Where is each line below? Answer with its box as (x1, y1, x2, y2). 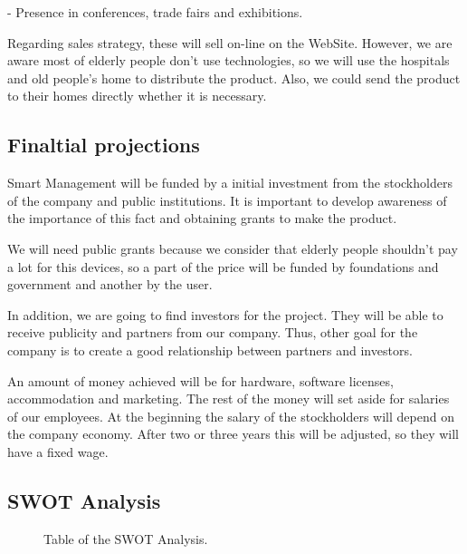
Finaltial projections (7, 131, 200, 159)
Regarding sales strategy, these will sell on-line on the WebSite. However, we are (7, 33, 453, 52)
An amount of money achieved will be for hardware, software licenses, (7, 371, 394, 390)
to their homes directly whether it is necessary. (7, 86, 267, 105)
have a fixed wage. (7, 442, 109, 461)
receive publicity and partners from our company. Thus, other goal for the (7, 323, 418, 342)
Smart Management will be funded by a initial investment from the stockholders (7, 173, 453, 192)
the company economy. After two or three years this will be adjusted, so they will (7, 424, 459, 443)
